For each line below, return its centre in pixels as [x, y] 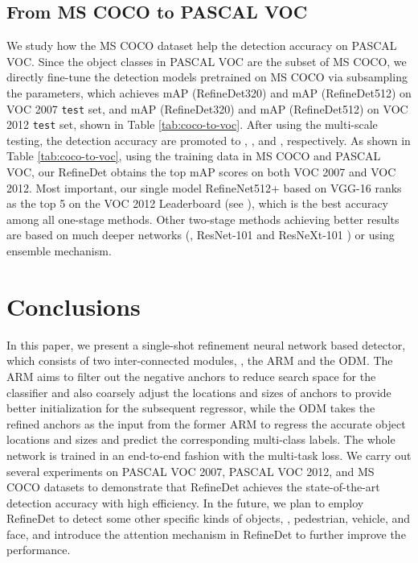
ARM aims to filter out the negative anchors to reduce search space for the [191, 376]
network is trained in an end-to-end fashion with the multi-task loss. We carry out [209, 455]
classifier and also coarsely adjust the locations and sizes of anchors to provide [199, 392]
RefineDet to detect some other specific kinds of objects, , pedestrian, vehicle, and [209, 518]
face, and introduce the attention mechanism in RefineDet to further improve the [206, 534]
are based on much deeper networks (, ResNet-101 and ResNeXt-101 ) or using [201, 235]
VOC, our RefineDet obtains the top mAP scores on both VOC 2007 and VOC [201, 172]
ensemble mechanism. [59, 251]
